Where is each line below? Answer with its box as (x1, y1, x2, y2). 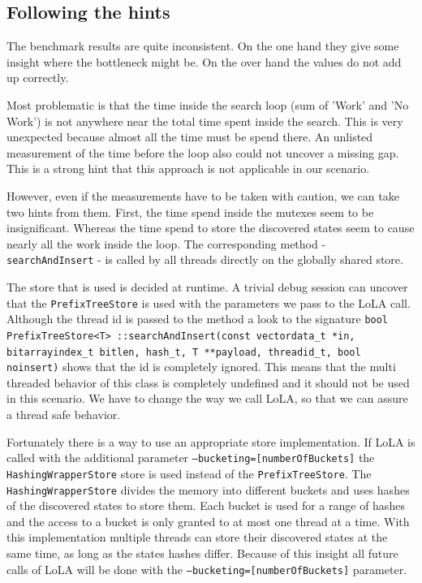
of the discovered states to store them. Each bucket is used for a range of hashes (6, 497, 405, 514)
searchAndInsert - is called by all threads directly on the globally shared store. (6, 251, 403, 268)
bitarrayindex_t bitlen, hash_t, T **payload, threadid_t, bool (6, 346, 361, 358)
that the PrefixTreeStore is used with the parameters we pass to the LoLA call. (6, 294, 411, 311)
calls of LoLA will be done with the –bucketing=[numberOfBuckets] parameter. (6, 560, 407, 577)
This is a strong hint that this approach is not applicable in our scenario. (6, 160, 370, 177)
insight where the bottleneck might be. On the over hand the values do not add (6, 53, 402, 70)
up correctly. (6, 69, 69, 86)
